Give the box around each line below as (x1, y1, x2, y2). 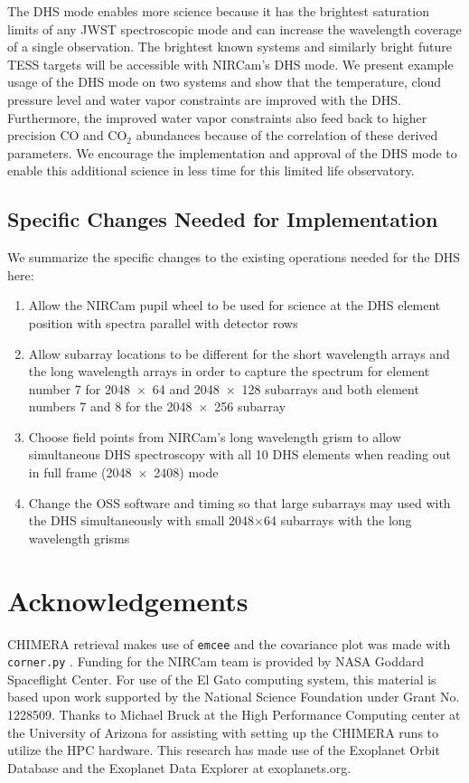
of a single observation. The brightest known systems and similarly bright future (7, 37, 452, 56)
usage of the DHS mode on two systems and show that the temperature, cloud (7, 72, 442, 91)
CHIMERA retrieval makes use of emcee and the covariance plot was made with (7, 634, 451, 653)
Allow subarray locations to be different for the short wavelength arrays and (28, 344, 450, 363)
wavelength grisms (28, 528, 130, 547)
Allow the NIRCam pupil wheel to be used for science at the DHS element (28, 296, 441, 315)
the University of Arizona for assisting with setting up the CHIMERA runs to (7, 722, 439, 741)
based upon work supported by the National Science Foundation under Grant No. (7, 687, 460, 706)
